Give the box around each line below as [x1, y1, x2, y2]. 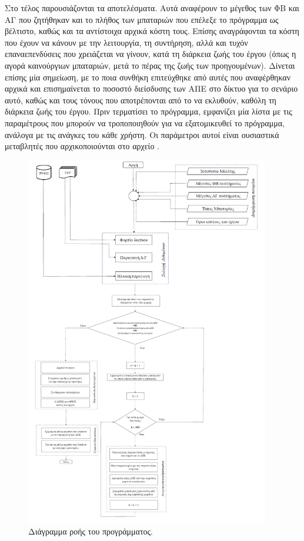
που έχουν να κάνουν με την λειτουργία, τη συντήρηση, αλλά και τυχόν [5, 36, 248, 48]
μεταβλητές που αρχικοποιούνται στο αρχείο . [5, 140, 159, 152]
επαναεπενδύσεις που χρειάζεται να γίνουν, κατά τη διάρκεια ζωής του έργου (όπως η [5, 48, 296, 60]
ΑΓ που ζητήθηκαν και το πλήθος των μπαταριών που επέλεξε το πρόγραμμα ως [5, 13, 279, 25]
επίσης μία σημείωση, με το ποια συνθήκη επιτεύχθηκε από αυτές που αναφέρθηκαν [5, 70, 291, 83]
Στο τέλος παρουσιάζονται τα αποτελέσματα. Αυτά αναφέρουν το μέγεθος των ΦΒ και [5, 2, 299, 14]
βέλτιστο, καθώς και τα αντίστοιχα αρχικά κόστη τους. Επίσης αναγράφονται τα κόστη [5, 25, 299, 37]
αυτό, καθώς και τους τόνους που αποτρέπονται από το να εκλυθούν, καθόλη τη [5, 93, 276, 106]
